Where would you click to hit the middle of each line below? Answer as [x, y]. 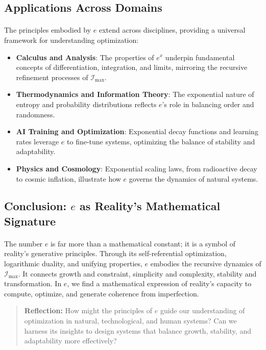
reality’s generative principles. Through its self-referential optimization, [115, 253]
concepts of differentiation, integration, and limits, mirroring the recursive [132, 67]
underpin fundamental [200, 57]
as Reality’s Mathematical [150, 206]
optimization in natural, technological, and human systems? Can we [130, 321]
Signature [30, 221]
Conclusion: [35, 206]
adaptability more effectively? [70, 341]
